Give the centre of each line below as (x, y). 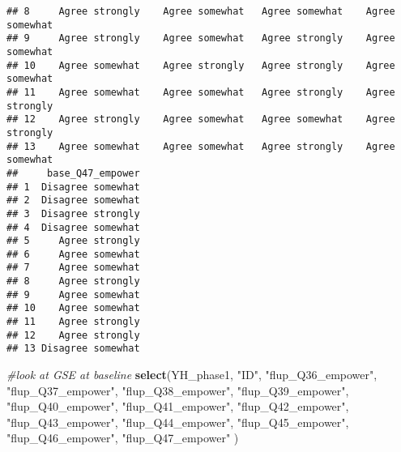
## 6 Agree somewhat (73, 254)
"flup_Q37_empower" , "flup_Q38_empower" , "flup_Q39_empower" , (178, 390)
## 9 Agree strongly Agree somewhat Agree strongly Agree (201, 38)
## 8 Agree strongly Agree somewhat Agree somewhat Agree (201, 11)
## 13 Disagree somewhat (73, 349)
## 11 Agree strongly (73, 322)
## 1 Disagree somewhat (73, 187)
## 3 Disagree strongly (73, 213)
